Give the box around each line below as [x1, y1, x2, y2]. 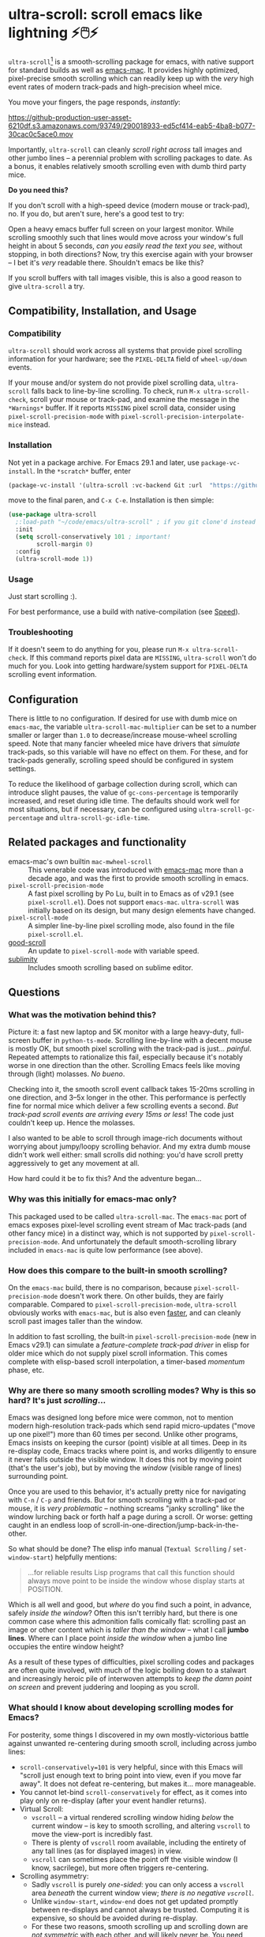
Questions [8, 986, 61, 999]
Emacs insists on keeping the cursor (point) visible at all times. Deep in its [8, 1438, 247, 1447]
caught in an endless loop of [8, 1521, 101, 1530]
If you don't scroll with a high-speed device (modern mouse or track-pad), [8, 200, 250, 210]
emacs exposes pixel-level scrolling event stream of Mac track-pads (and [8, 1220, 247, 1229]
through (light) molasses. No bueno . [8, 1069, 125, 1079]
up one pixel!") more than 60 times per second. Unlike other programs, [8, 1430, 238, 1439]
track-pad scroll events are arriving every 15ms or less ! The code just [8, 1110, 234, 1119]
